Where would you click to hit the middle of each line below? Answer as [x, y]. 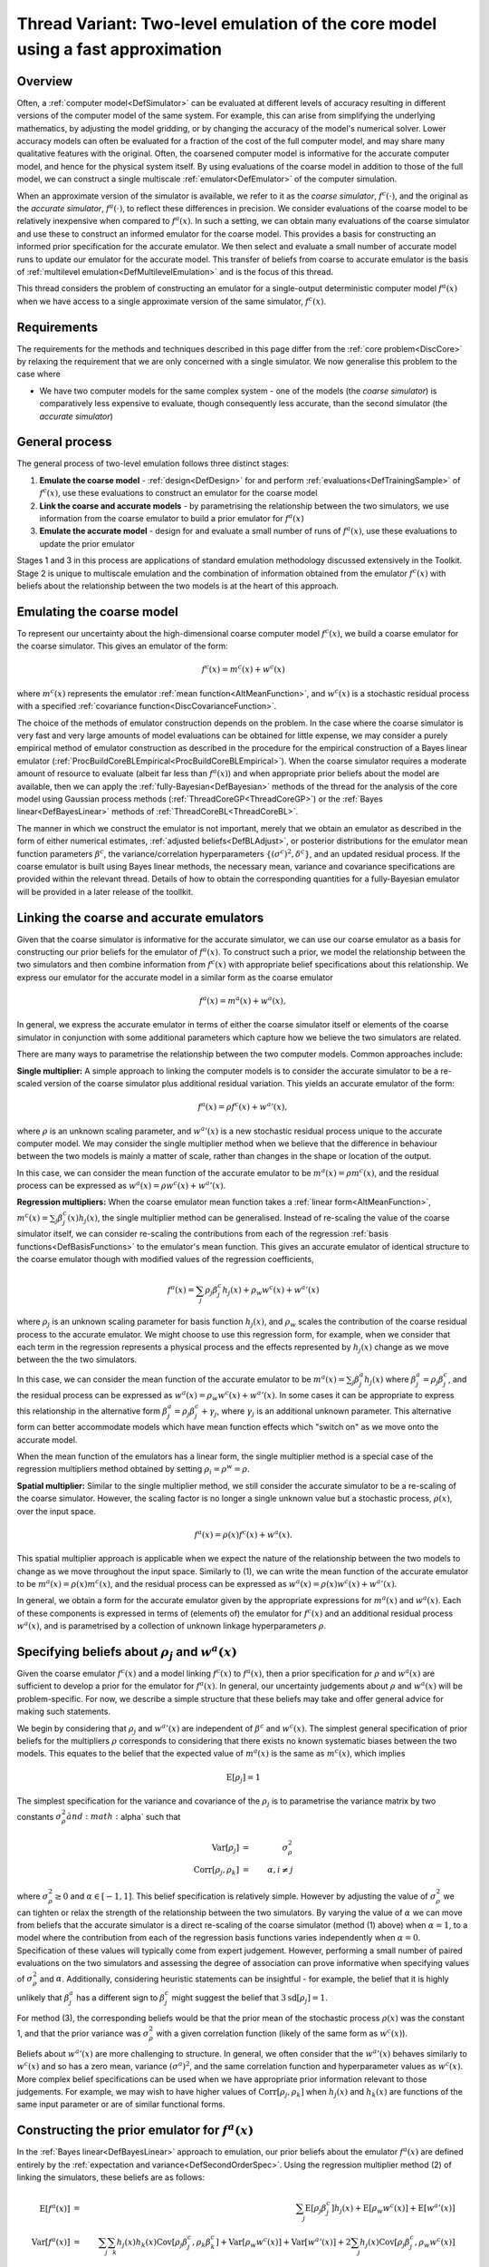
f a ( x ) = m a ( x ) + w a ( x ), [243, 1000]
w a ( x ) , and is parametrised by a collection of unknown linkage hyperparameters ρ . [172, 1625]
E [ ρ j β [316, 2209]
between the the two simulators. [77, 1359]
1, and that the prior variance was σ [83, 2033]
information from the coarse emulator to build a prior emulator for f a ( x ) [172, 518]
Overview [45, 81]
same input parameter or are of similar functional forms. [121, 2105]
